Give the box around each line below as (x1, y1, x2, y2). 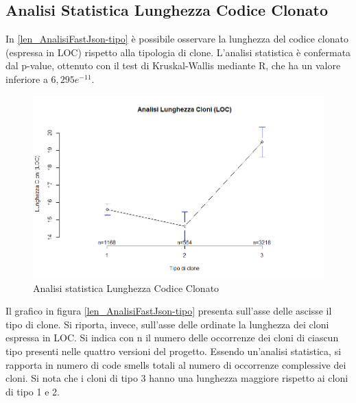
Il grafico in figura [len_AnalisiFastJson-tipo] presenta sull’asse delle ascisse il (5, 304, 332, 318)
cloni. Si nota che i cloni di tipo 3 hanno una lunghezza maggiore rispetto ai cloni (5, 371, 348, 385)
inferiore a (5, 71, 48, 86)
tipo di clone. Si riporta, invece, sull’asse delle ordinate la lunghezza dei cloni (5, 317, 329, 331)
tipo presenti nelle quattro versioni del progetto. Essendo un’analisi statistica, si (5, 344, 342, 358)
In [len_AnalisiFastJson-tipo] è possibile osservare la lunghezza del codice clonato (5, 32, 348, 46)
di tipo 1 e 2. (5, 384, 60, 398)
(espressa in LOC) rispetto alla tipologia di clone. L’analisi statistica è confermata (5, 45, 351, 59)
